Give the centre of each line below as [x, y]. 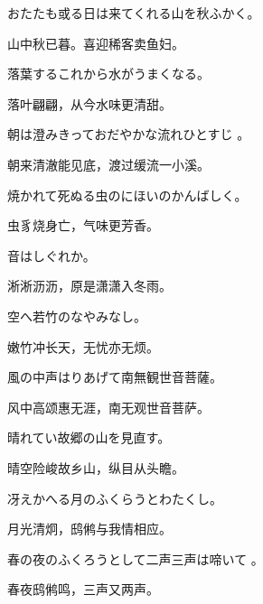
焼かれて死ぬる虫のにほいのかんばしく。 [127, 195]
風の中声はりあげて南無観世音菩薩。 [115, 377]
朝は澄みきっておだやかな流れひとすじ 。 [129, 134]
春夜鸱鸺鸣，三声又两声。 [83, 589]
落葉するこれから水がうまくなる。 [108, 74]
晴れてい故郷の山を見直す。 [89, 437]
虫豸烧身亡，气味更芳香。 [83, 225]
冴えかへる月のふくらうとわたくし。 [115, 498]
